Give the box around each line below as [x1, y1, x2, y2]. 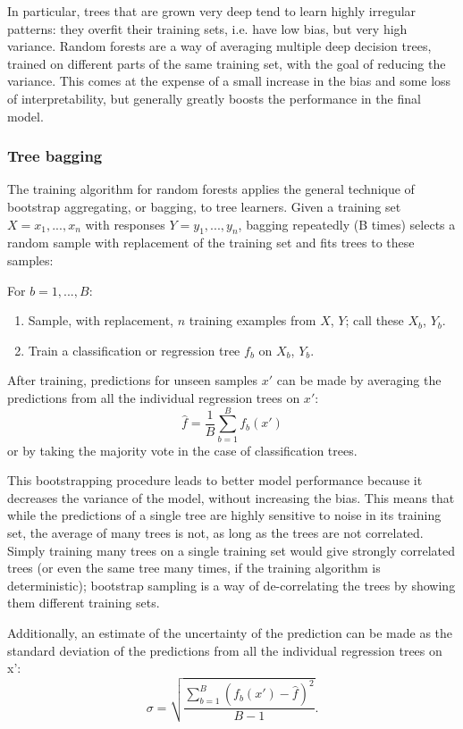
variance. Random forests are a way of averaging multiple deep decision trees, [7, 37, 432, 55]
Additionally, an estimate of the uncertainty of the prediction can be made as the [7, 623, 453, 641]
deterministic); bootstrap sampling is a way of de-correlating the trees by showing [7, 575, 456, 594]
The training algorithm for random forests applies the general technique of [7, 180, 415, 198]
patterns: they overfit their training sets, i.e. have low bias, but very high [7, 19, 408, 38]
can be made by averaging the [276, 371, 442, 390]
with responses [85, 214, 165, 233]
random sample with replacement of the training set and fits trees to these [7, 233, 415, 252]
